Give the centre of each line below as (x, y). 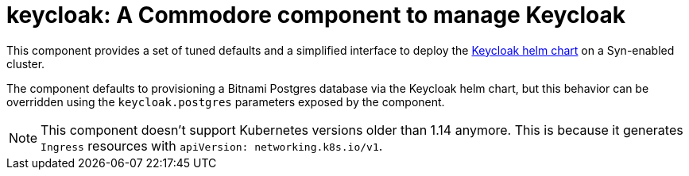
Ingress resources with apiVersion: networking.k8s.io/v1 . (212, 145)
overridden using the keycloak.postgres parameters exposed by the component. (226, 101)
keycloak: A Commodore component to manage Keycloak (316, 15)
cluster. (26, 63)
